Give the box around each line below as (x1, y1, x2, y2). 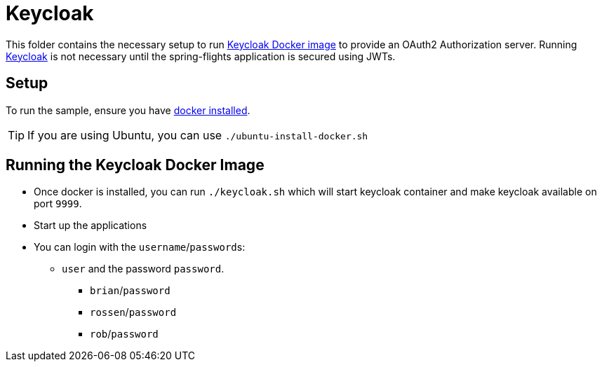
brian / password (90, 284, 170, 297)
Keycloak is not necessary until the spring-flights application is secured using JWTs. (6, 50, 396, 62)
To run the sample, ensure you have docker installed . (6, 104, 250, 116)
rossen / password (90, 306, 177, 319)
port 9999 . (34, 198, 82, 210)
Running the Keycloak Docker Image (6, 156, 265, 174)
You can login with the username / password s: (34, 241, 246, 254)
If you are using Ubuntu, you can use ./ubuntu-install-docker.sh (27, 127, 368, 142)
